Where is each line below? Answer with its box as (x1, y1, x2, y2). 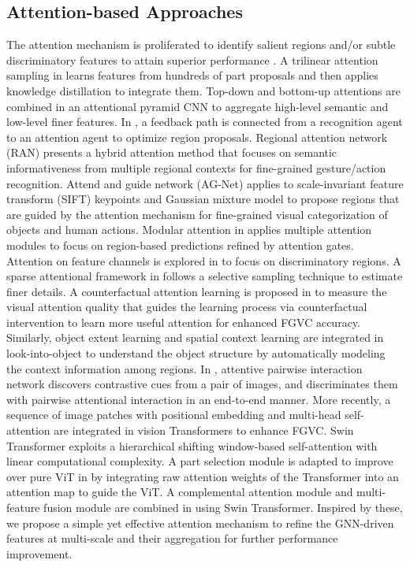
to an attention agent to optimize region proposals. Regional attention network (6, 128, 388, 145)
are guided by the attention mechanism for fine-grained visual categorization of (6, 206, 388, 222)
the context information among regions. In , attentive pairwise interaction (6, 360, 363, 376)
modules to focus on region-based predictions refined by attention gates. (6, 236, 354, 253)
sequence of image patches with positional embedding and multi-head (6, 406, 341, 423)
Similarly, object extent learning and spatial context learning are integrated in (6, 329, 384, 346)
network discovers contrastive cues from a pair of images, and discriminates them (6, 376, 398, 392)
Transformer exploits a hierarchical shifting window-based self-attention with (6, 437, 378, 454)
